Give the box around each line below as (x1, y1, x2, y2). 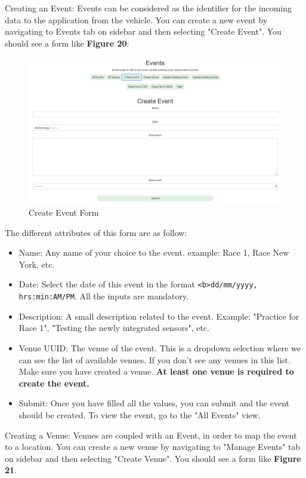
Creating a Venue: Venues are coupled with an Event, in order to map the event (5, 428, 297, 441)
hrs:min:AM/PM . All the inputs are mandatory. (18, 290, 189, 302)
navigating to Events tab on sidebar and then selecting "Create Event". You (5, 25, 282, 38)
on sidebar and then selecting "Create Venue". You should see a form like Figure (5, 452, 301, 464)
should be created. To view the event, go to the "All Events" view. (18, 408, 261, 421)
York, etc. (18, 258, 55, 270)
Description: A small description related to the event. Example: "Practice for (18, 310, 299, 322)
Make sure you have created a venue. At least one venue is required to (18, 365, 294, 378)
